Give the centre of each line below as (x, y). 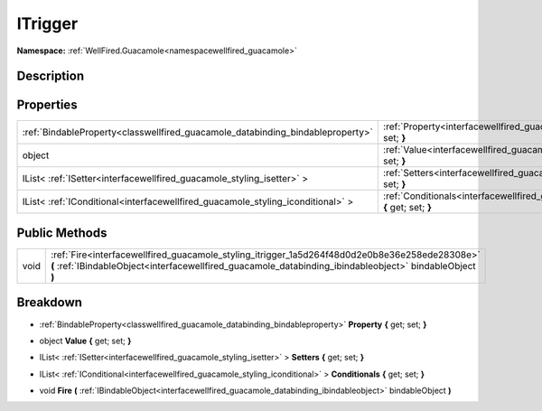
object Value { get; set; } (85, 341)
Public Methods (62, 233)
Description (51, 76)
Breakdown (50, 303)
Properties (47, 105)
